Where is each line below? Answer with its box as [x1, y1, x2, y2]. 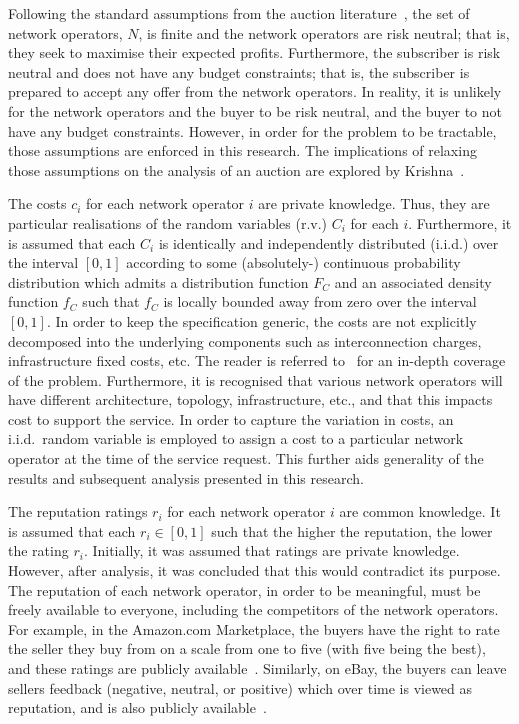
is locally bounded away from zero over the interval [163, 291, 477, 312]
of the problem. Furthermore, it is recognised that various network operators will [8, 369, 503, 390]
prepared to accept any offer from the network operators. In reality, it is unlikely [8, 81, 502, 102]
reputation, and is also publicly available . [8, 697, 267, 718]
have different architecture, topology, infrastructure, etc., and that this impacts [8, 389, 493, 410]
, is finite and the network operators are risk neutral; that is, [138, 22, 510, 43]
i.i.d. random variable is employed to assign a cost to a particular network [8, 428, 464, 449]
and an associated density [334, 271, 492, 292]
